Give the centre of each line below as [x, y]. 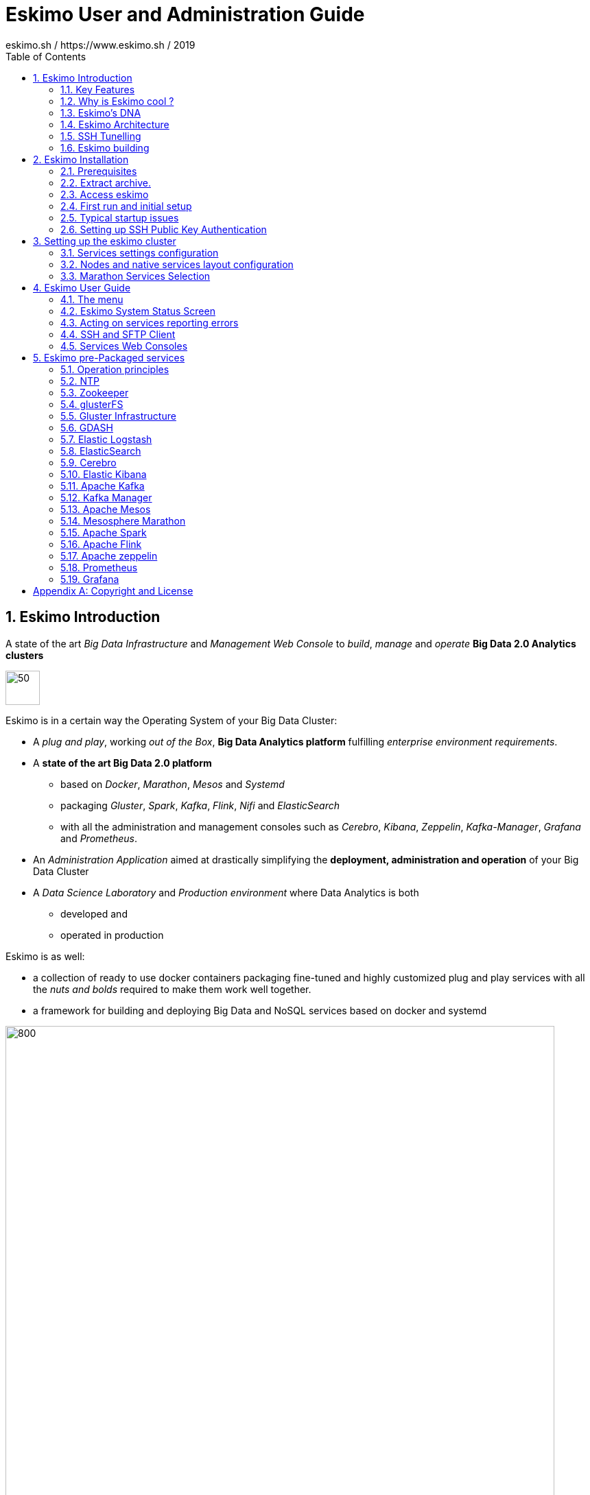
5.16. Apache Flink [101, 544]
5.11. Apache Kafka [103, 486]
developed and [94, 913]
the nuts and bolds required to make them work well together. [172, 989]
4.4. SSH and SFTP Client [118, 334]
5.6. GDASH [87, 427]
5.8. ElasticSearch [101, 451]
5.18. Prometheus [99, 567]
